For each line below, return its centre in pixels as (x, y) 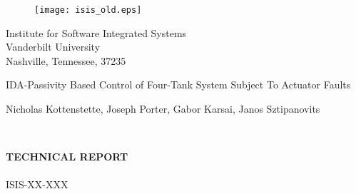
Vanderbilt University (53, 47)
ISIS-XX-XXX (37, 184)
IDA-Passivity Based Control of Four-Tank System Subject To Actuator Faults (178, 85)
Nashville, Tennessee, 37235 (66, 60)
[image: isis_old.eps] (88, 10)
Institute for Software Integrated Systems (96, 32)
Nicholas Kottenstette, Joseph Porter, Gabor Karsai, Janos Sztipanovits (163, 109)
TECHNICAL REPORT (67, 157)
